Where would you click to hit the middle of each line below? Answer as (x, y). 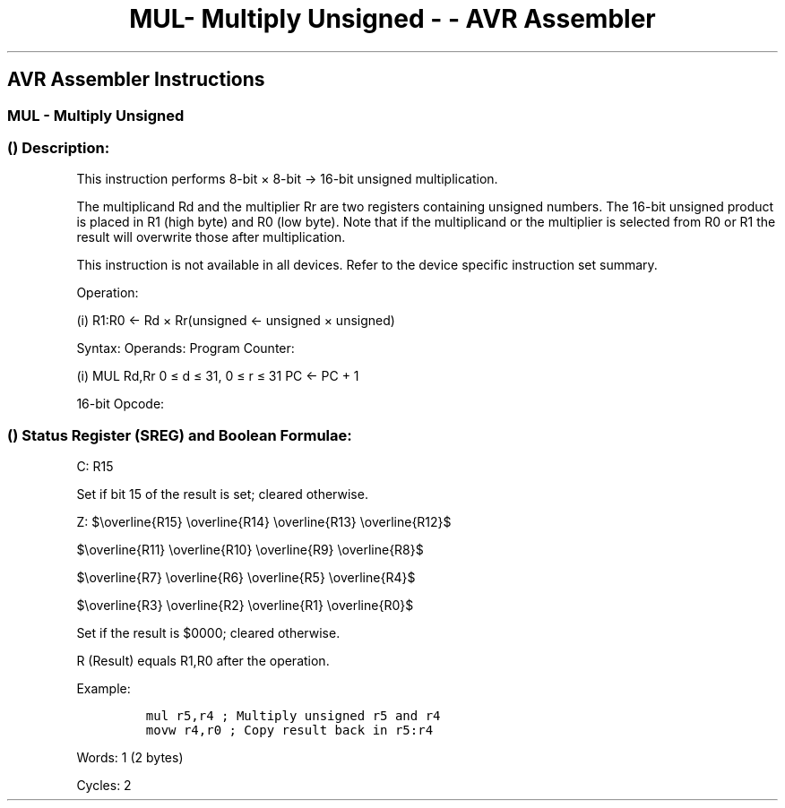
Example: (104, 689)
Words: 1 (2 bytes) (130, 758)
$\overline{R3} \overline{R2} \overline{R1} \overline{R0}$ (245, 606)
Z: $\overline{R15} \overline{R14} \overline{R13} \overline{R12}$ (264, 522)
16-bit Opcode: (121, 404)
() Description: (59, 147)
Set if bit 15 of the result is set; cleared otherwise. (222, 494)
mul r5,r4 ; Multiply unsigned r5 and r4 (293, 716)
